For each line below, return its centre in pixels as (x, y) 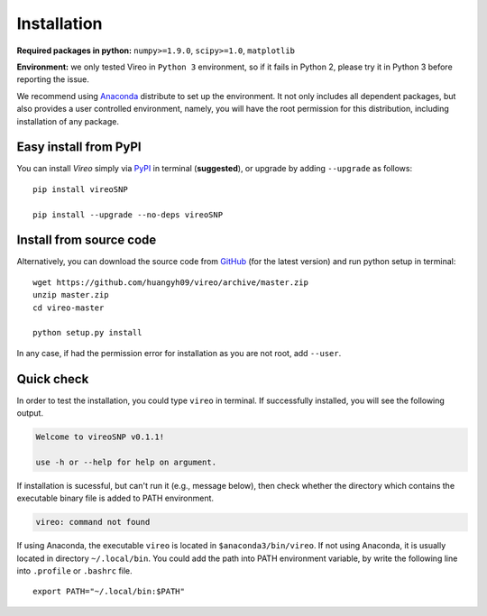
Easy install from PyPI (79, 147)
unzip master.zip (71, 295)
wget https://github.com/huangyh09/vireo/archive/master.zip (170, 282)
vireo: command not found (93, 522)
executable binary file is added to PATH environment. (115, 498)
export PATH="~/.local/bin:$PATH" (109, 592)
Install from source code (87, 240)
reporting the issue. (53, 79)
